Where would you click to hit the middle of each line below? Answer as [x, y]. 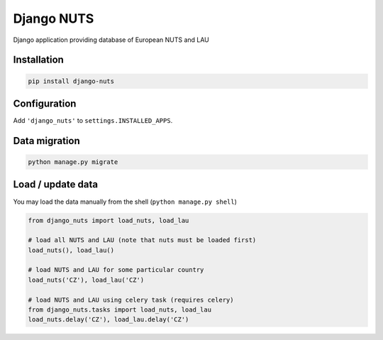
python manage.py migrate [73, 162]
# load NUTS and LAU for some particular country [116, 270]
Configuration [45, 103]
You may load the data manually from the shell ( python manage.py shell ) [125, 202]
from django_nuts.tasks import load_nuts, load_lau [120, 310]
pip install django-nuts [71, 81]
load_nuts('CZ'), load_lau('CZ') [86, 280]
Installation [38, 60]
